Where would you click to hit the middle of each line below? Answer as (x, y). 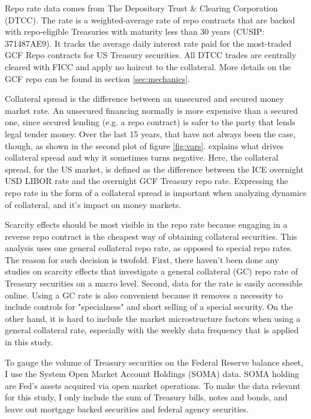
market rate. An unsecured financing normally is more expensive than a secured (151, 110)
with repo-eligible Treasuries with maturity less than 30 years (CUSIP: (135, 31)
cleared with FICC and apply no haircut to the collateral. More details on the (148, 66)
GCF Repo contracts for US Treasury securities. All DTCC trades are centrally (151, 55)
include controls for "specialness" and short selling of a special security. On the (149, 307)
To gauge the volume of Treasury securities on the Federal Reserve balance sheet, (154, 362)
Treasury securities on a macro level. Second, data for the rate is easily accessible (154, 283)
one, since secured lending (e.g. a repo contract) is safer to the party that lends (150, 122)
